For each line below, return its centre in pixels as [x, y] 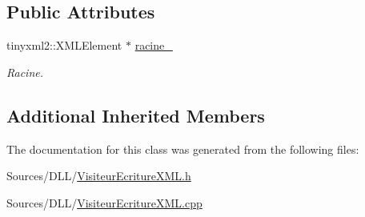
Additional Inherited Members [136, 115]
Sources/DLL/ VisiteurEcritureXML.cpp [104, 202]
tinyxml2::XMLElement [64, 45]
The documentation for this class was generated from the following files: [183, 149]
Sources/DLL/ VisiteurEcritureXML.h [99, 176]
